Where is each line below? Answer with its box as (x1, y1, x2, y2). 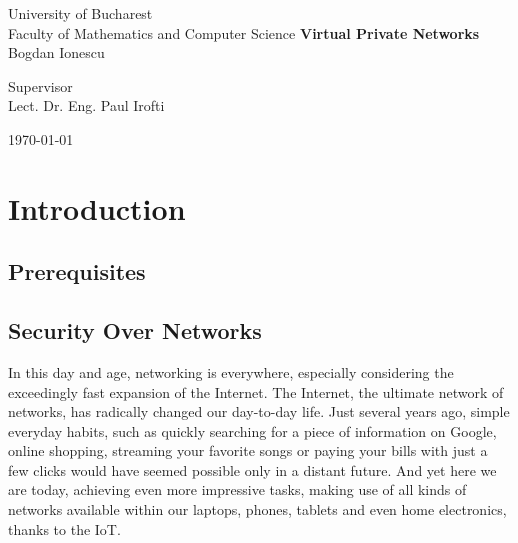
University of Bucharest (8, 3, 153, 23)
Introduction (8, 187, 186, 228)
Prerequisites (8, 256, 146, 287)
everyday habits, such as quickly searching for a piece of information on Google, (8, 420, 497, 441)
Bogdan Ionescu (8, 42, 105, 63)
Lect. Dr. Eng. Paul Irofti (8, 95, 165, 116)
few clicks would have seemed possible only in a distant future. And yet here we (8, 459, 497, 480)
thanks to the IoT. (8, 518, 121, 539)
